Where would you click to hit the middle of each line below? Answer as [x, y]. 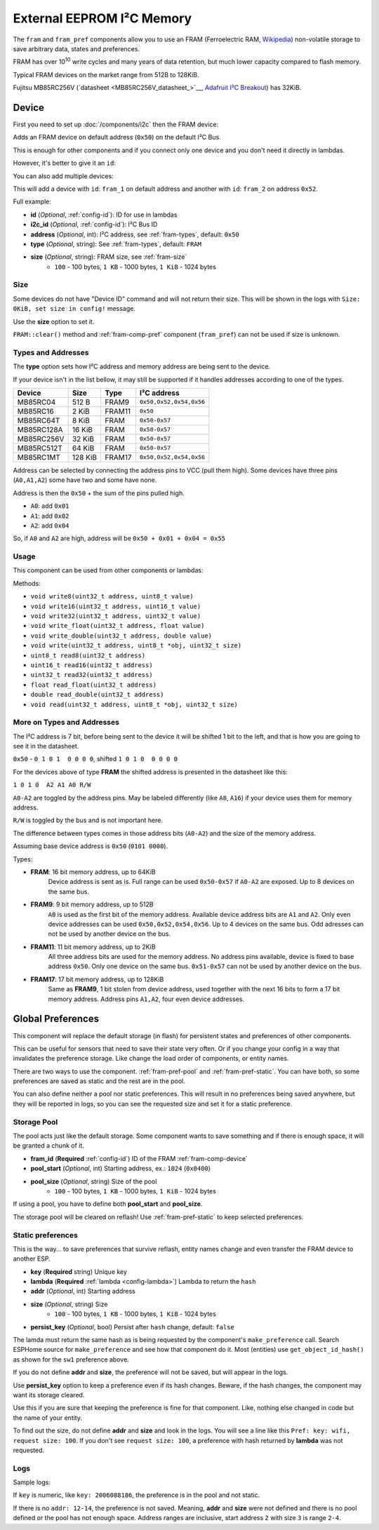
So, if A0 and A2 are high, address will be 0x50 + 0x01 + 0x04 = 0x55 [119, 538]
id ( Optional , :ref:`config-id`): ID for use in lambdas [104, 215]
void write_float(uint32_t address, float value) [118, 626]
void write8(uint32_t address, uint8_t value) [112, 597]
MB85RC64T [39, 420]
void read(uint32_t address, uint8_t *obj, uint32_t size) [134, 704]
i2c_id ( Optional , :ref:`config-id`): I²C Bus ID [94, 224]
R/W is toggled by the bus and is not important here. [88, 820]
